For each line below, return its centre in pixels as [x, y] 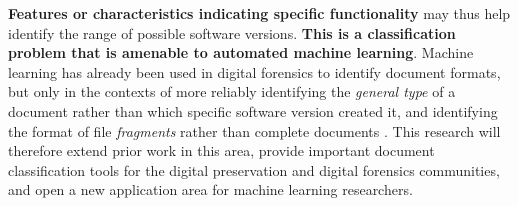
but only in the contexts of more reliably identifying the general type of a [232, 91]
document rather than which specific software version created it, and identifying [253, 110]
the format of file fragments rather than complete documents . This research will [254, 130]
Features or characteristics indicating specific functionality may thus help [259, 13]
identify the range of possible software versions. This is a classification [232, 32]
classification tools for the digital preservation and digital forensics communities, [254, 169]
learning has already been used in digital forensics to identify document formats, [254, 71]
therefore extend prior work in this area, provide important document [221, 150]
